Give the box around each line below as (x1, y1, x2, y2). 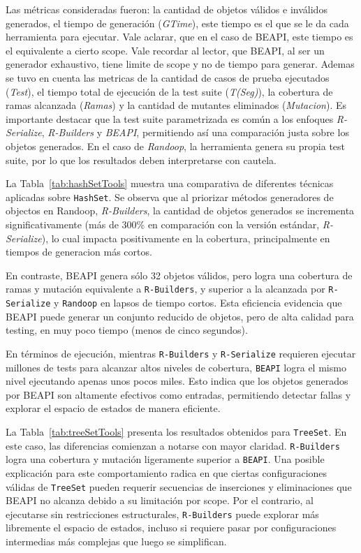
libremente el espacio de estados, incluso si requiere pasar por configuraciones (6, 520, 337, 535)
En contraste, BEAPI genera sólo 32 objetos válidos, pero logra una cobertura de (6, 267, 353, 282)
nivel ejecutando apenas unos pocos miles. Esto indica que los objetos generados (6, 374, 348, 388)
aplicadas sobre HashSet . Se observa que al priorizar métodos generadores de (6, 189, 334, 204)
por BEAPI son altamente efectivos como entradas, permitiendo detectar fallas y (6, 387, 351, 401)
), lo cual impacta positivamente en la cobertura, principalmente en (41, 230, 330, 245)
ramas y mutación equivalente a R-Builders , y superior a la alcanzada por (6, 281, 325, 296)
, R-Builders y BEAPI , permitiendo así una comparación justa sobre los (41, 125, 349, 140)
